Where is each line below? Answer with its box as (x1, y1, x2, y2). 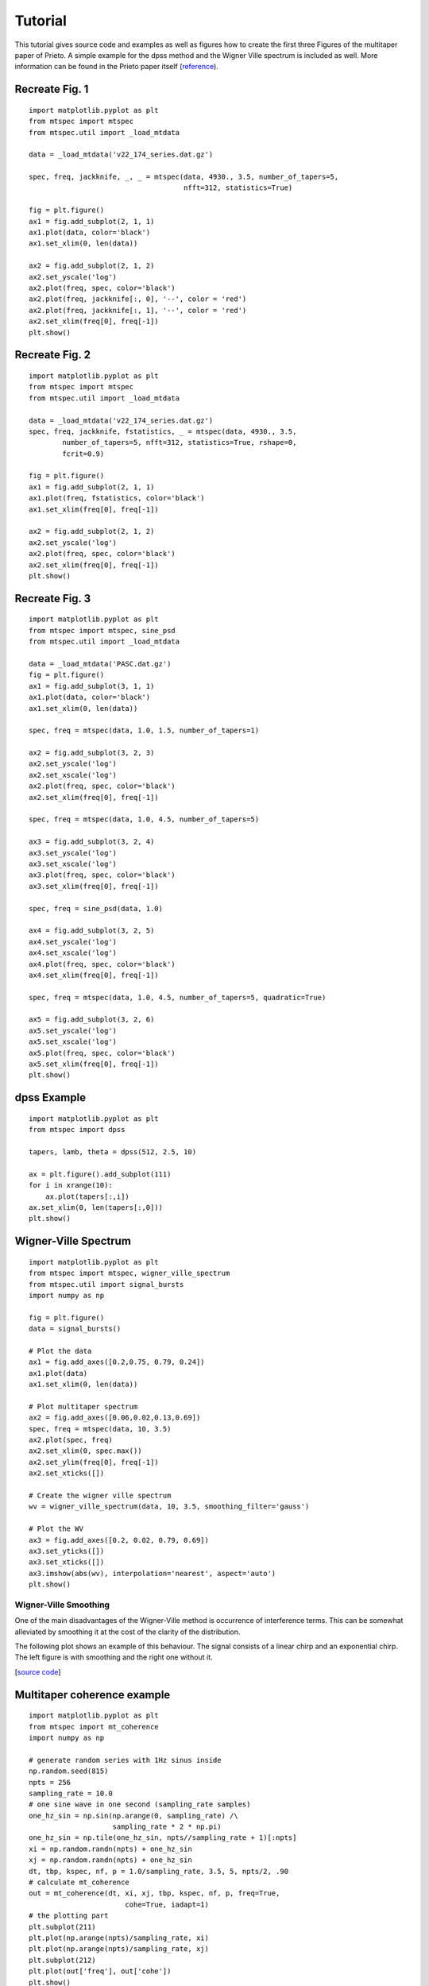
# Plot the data (29, 1347, 92, 1355)
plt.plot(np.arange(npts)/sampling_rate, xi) (29, 1933, 210, 1942)
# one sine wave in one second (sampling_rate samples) (29, 1800, 251, 1809)
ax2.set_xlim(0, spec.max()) (29, 1447, 142, 1455)
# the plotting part (29, 1911, 109, 1920)
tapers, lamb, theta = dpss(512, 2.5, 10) (29, 1147, 197, 1156)
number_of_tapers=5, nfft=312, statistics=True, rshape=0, (62, 438, 297, 447)
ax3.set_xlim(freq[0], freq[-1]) (29, 882, 159, 891)
